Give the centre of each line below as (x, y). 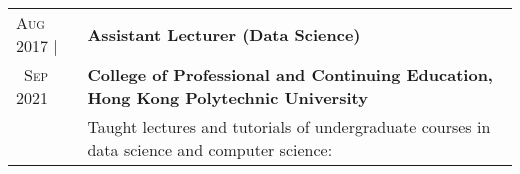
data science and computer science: (210, 149)
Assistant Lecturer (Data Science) (224, 34)
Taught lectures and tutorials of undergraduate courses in (289, 126)
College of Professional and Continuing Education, (290, 74)
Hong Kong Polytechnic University (227, 97)
